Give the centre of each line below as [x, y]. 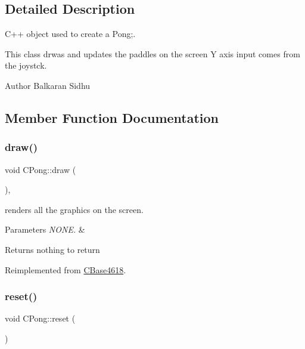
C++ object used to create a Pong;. [70, 34]
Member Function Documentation [112, 117]
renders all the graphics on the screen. [74, 209]
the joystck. [26, 65]
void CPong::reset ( [40, 318]
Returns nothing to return [52, 249]
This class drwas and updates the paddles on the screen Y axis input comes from [152, 53]
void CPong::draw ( [41, 169]
